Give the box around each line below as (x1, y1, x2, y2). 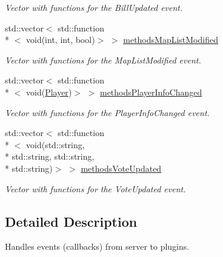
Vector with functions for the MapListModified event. (5, 53, 201, 66)
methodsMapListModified (123, 33, 218, 46)
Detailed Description (5, 212, 138, 230)
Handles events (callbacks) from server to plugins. (5, 240, 190, 253)
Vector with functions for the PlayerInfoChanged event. (5, 106, 210, 119)
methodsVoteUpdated (81, 161, 162, 174)
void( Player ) (25, 85, 72, 98)
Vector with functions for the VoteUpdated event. (5, 182, 186, 195)
